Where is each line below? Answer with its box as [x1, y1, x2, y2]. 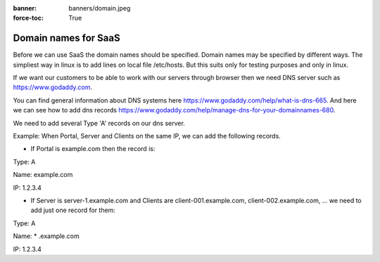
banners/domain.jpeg [68, 4, 131, 12]
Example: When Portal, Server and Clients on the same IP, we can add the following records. [13, 132, 281, 140]
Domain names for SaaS [13, 32, 121, 44]
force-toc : [13, 14, 44, 22]
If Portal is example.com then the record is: [30, 145, 156, 153]
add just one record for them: [30, 206, 116, 214]
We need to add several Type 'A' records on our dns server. [13, 119, 186, 127]
